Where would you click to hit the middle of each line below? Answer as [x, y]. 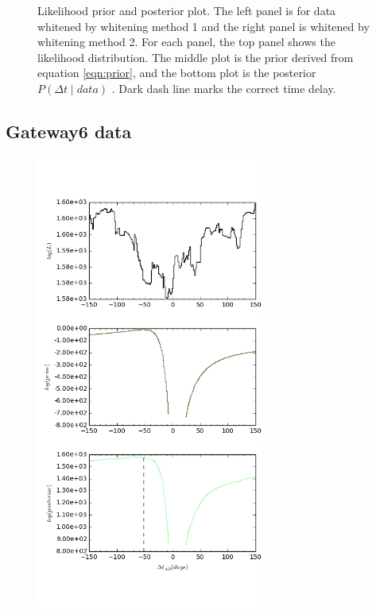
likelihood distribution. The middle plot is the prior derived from [196, 57]
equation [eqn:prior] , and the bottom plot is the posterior [177, 73]
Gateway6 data [69, 131]
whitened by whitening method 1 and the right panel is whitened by [204, 26]
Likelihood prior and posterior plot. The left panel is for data [187, 10]
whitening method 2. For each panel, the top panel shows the [186, 42]
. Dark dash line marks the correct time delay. [224, 88]
